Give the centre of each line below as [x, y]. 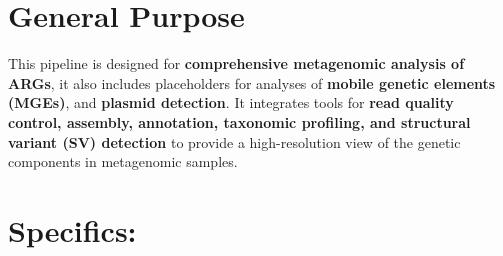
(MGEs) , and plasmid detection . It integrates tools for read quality [231, 102]
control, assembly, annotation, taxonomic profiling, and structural [239, 121]
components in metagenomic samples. [123, 161]
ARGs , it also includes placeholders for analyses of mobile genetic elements [252, 82]
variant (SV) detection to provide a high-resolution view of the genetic [234, 141]
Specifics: [72, 229]
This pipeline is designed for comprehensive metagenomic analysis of [236, 63]
